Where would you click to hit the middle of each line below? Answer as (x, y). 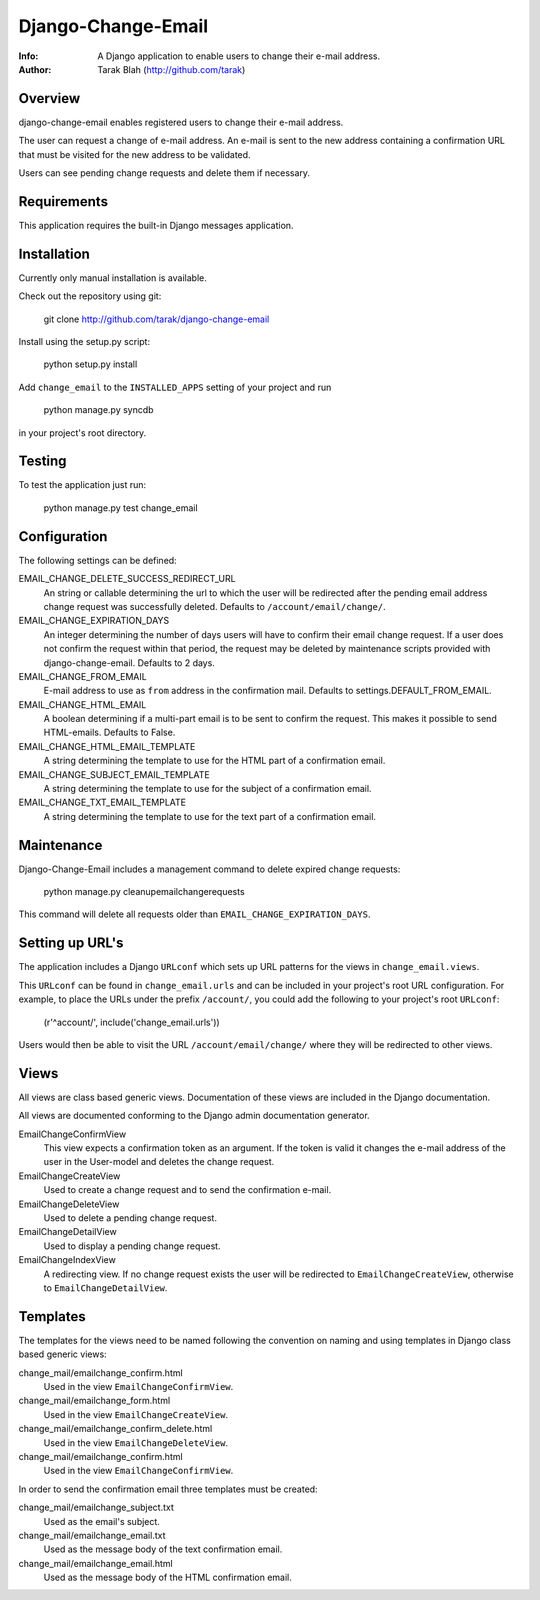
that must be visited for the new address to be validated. (134, 154)
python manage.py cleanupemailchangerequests (144, 892)
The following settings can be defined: (97, 560)
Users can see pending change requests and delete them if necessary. (164, 173)
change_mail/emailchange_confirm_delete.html (115, 1429)
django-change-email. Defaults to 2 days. (129, 662)
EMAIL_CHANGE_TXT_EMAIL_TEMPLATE (102, 802)
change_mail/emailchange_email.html (96, 1563)
